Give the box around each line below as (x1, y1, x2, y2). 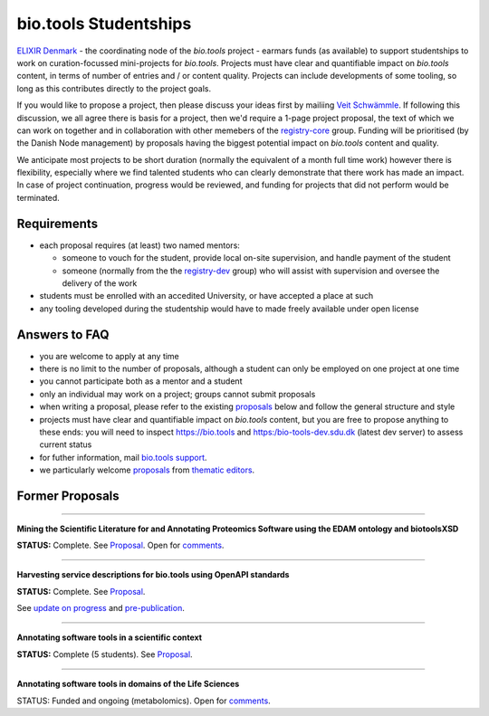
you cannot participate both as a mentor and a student (39, 376, 243, 387)
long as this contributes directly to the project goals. (16, 82, 212, 94)
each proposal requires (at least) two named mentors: (39, 240, 240, 251)
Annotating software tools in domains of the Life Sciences (16, 679, 240, 690)
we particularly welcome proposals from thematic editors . (39, 464, 255, 475)
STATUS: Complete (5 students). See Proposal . (16, 648, 194, 660)
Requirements (16, 215, 99, 231)
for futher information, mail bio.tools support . (39, 452, 207, 463)
